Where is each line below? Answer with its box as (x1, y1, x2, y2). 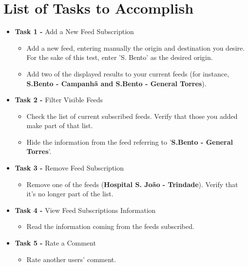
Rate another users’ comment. (26, 254, 116, 264)
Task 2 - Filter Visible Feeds (15, 95, 103, 105)
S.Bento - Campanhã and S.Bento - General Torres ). (26, 78, 207, 88)
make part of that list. (26, 120, 93, 131)
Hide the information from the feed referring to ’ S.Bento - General (26, 136, 233, 147)
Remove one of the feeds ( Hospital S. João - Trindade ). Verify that (26, 179, 238, 189)
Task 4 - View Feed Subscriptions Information (15, 205, 156, 215)
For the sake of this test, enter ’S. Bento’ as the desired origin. (26, 52, 213, 62)
